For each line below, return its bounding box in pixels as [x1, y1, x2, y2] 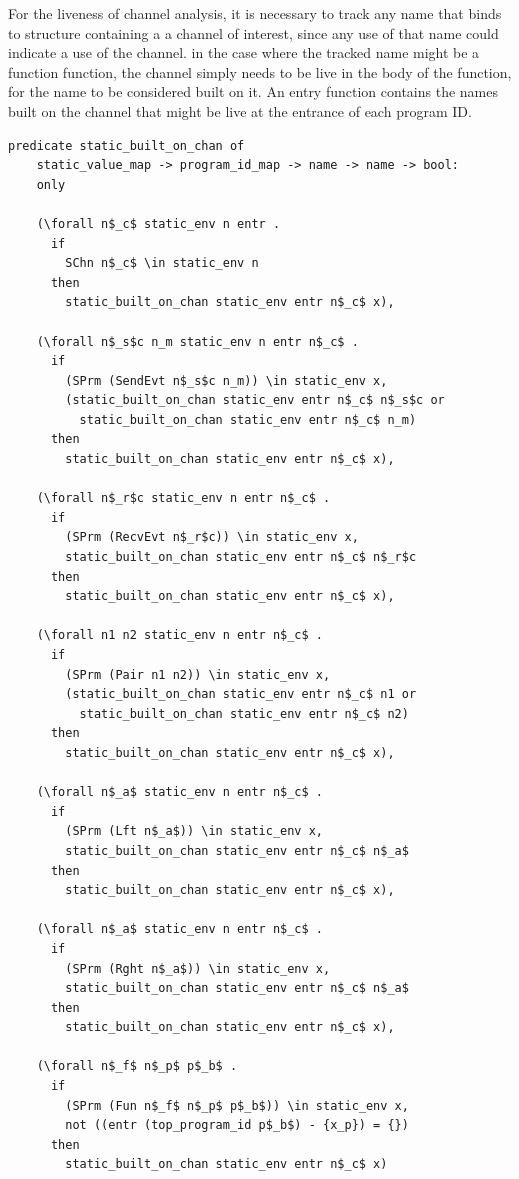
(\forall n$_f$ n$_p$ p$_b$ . [36, 1059, 238, 1074]
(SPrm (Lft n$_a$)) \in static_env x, [65, 824, 323, 839]
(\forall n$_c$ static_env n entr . [36, 216, 281, 231]
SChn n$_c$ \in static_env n [65, 256, 259, 271]
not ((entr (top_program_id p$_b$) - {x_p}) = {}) [65, 1118, 409, 1133]
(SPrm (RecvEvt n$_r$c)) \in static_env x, [65, 530, 359, 545]
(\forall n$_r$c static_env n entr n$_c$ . [36, 491, 331, 506]
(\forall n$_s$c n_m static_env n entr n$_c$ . [36, 334, 359, 349]
